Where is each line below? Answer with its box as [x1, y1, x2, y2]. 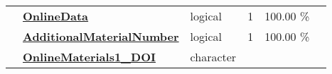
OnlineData [23, 8, 89, 24]
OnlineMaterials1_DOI [23, 49, 156, 65]
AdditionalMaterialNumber [23, 28, 179, 44]
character [190, 49, 237, 65]
